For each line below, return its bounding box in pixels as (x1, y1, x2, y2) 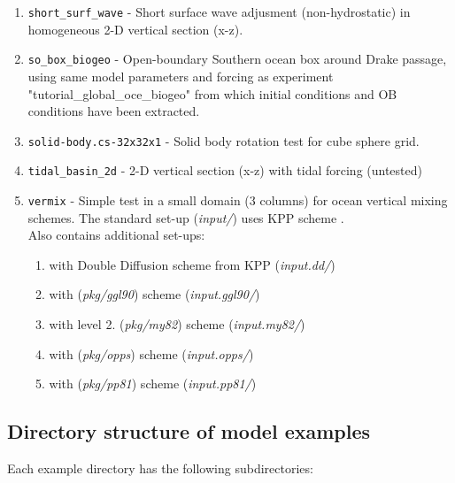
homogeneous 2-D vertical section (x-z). (27, 19, 243, 38)
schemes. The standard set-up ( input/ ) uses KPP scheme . (27, 208, 344, 226)
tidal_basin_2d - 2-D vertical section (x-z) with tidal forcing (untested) (27, 161, 422, 180)
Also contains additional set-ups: (27, 226, 205, 244)
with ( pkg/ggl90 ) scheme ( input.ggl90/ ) (49, 285, 260, 303)
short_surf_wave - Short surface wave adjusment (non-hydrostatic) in (27, 3, 411, 20)
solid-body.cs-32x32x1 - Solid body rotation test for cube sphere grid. (27, 131, 420, 149)
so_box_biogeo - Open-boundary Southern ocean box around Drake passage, (27, 50, 447, 68)
